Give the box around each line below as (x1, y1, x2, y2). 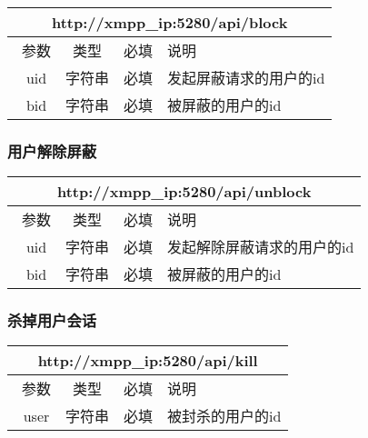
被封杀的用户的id (167, 405, 282, 427)
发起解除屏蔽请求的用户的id (167, 236, 354, 258)
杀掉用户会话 (7, 309, 97, 332)
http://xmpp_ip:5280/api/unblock (57, 181, 312, 203)
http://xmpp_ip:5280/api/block (51, 12, 288, 33)
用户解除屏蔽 (7, 139, 97, 162)
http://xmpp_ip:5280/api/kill (37, 350, 258, 372)
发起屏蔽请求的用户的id (167, 67, 325, 88)
